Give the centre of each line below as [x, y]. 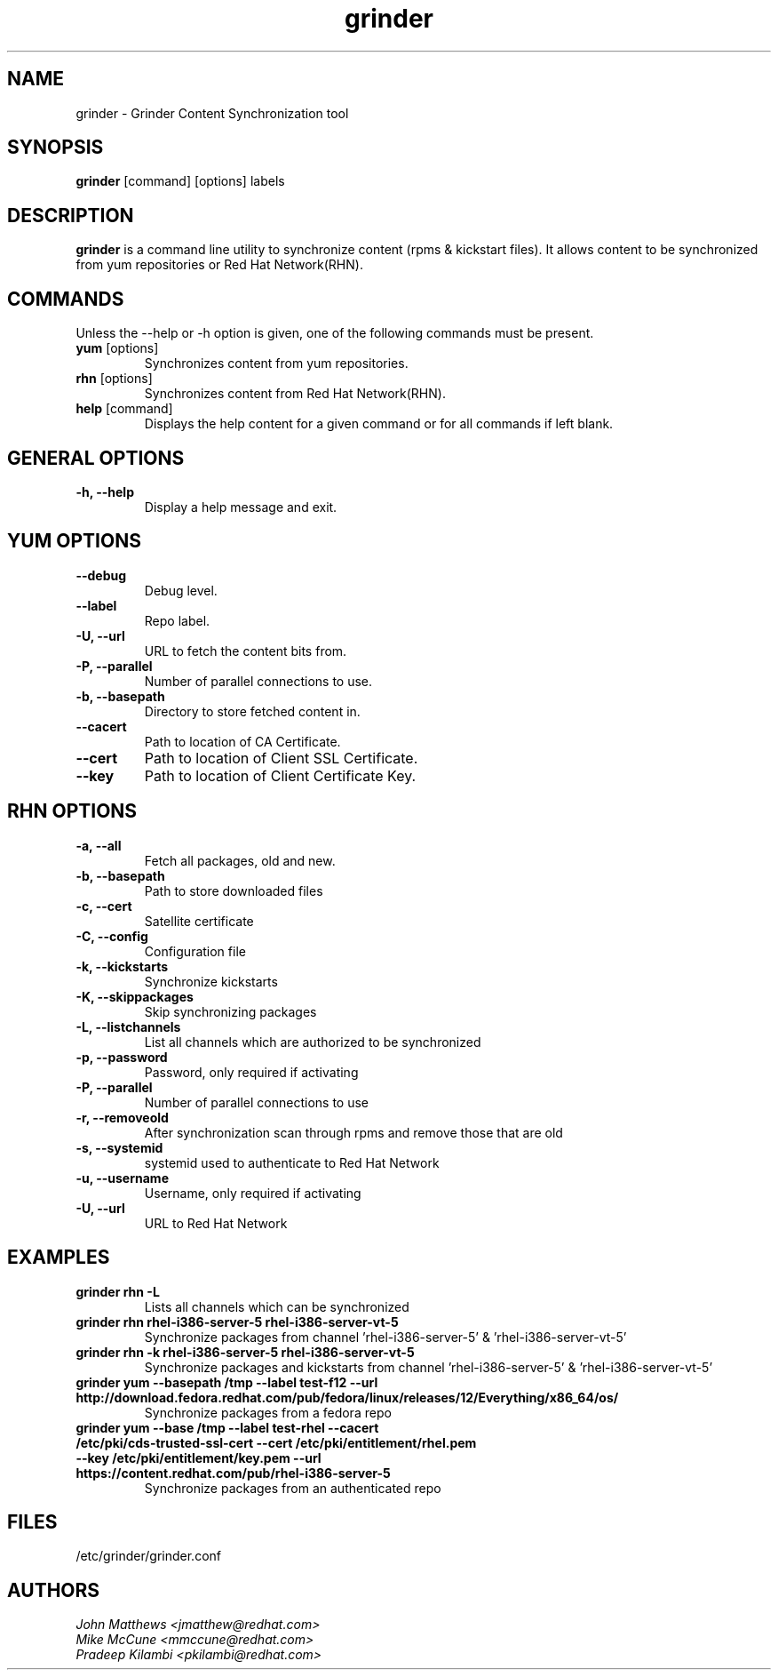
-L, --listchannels [128, 1026]
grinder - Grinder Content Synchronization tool [212, 113]
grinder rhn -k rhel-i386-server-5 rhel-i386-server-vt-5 [245, 1352]
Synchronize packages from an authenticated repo [293, 1488]
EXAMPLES [59, 1258]
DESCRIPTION [71, 215]
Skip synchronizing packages [230, 1011]
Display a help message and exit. [241, 507]
